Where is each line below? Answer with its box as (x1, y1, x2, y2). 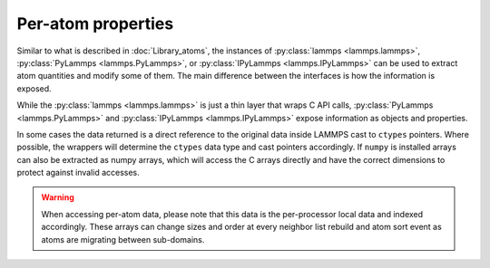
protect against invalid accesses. (16, 167, 140, 178)
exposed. (16, 82, 52, 94)
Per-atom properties (16, 14, 174, 33)
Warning (41, 192, 74, 203)
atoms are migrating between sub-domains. (41, 234, 205, 244)
